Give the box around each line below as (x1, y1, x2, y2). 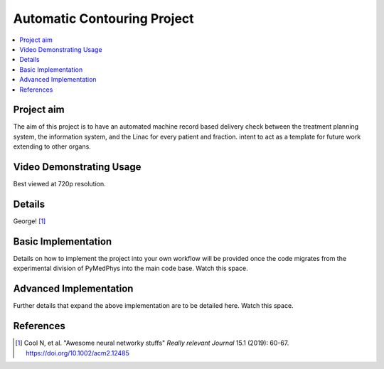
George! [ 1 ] (13, 217, 46, 225)
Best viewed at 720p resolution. (13, 180, 106, 188)
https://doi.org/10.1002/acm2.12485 (26, 348, 129, 357)
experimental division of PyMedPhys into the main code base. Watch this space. (13, 264, 248, 273)
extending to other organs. (13, 142, 92, 151)
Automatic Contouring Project (13, 11, 195, 26)
